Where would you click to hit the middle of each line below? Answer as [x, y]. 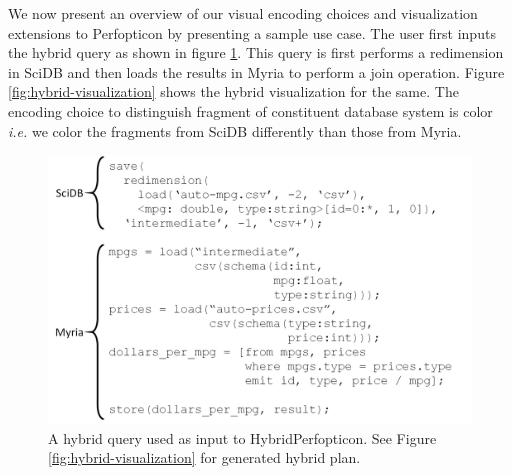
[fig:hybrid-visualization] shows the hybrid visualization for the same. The [233, 91]
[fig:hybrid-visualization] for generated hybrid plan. [204, 457]
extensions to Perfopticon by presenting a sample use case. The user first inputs [252, 32]
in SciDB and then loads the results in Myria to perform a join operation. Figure [256, 71]
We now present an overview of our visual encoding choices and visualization [243, 13]
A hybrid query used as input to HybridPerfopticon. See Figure [242, 437]
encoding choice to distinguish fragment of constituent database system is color [250, 110]
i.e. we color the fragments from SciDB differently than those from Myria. [235, 130]
